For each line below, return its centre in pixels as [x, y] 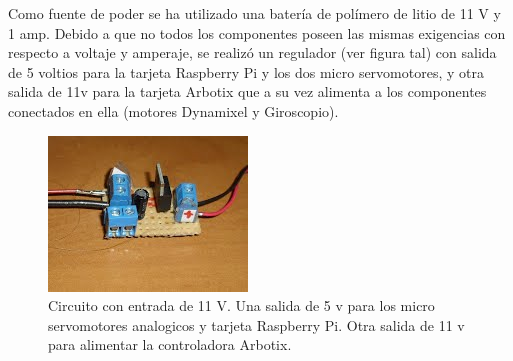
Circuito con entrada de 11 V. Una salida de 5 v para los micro [241, 305]
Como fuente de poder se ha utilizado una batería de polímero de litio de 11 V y [254, 13]
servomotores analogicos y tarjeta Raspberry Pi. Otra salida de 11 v [256, 324]
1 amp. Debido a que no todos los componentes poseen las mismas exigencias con [257, 32]
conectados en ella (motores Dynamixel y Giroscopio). [173, 110]
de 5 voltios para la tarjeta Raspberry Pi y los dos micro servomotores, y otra [246, 71]
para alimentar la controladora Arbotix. [170, 344]
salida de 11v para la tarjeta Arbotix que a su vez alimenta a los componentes [247, 91]
